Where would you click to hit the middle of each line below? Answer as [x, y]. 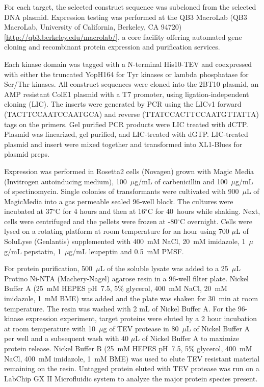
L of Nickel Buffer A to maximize [187, 338]
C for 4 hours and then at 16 [100, 211]
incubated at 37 [29, 211]
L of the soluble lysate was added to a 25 [164, 268]
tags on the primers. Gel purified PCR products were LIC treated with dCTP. [126, 124]
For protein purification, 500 [48, 268]
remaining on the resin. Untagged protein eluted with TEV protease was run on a [132, 368]
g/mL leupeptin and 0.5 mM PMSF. [126, 251]
